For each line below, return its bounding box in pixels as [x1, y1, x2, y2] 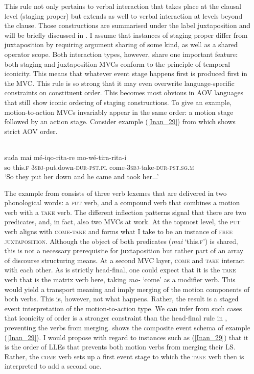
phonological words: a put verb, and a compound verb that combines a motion [4, 197, 240, 208]
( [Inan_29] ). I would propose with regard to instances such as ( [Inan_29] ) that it [4, 332, 249, 342]
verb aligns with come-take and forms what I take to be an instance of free [4, 226, 233, 237]
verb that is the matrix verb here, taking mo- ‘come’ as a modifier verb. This [4, 274, 235, 285]
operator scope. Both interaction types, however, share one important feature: [4, 49, 238, 59]
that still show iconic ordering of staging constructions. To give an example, [4, 97, 232, 107]
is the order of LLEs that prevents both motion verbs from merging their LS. [4, 342, 235, 352]
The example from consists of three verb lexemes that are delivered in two [4, 187, 227, 198]
